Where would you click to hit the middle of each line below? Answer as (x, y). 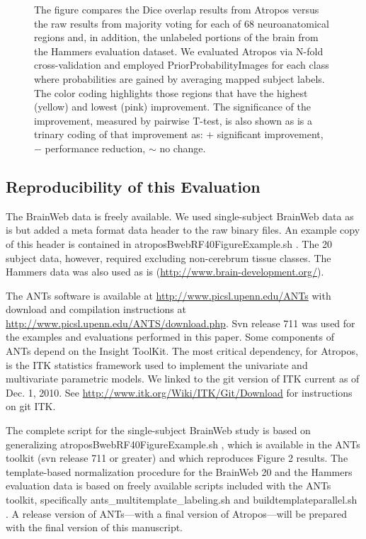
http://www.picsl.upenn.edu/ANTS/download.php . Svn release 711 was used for (181, 323)
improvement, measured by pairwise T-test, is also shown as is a (173, 120)
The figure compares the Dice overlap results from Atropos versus (177, 9)
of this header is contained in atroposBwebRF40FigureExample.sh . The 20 (169, 243)
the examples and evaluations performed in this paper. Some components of (170, 337)
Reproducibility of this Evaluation (133, 186)
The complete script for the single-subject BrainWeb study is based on (158, 430)
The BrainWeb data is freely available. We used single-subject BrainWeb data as (180, 216)
